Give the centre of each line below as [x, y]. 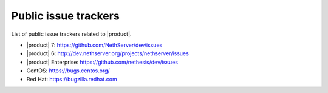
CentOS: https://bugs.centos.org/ [68, 71]
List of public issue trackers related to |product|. [71, 34]
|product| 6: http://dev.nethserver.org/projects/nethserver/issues [108, 53]
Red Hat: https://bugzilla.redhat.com [72, 79]
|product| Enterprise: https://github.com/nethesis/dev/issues [102, 62]
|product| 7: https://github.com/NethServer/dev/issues [94, 45]
